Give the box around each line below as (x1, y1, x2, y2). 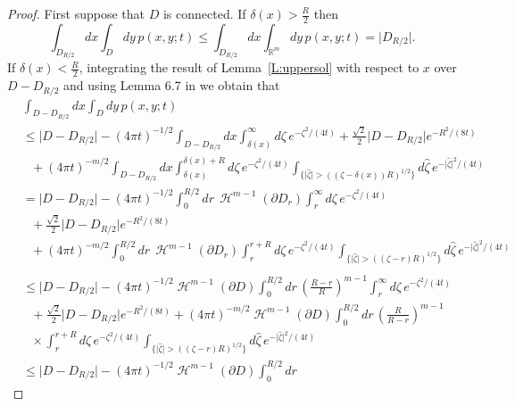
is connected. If (162, 4, 246, 22)
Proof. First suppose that (7, 4, 145, 22)
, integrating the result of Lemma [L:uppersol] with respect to (79, 58, 419, 77)
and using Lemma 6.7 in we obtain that (63, 76, 280, 95)
